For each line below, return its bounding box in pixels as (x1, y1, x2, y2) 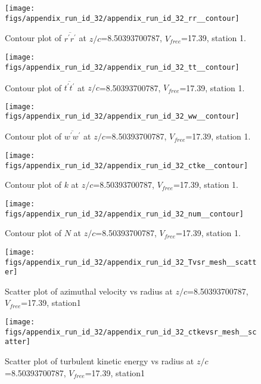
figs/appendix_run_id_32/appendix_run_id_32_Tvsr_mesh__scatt (5, 258, 257, 267)
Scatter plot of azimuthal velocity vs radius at (5, 284, 173, 297)
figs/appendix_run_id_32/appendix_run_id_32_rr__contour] (5, 14, 240, 23)
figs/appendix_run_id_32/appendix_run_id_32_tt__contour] (5, 63, 240, 72)
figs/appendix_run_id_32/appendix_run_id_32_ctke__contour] (5, 161, 248, 170)
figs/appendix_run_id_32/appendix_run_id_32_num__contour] (5, 209, 244, 218)
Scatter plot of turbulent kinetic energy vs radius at (5, 354, 194, 367)
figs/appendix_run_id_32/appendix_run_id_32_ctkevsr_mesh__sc (5, 327, 257, 336)
